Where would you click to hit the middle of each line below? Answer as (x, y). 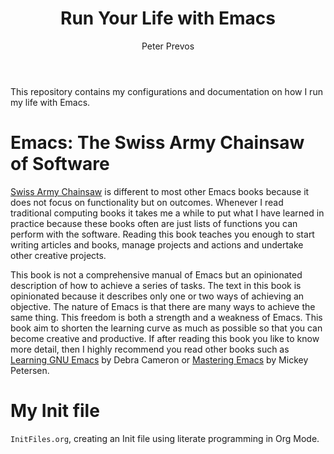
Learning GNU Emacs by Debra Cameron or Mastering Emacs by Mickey (159, 359)
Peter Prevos (168, 46)
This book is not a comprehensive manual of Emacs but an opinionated (156, 274)
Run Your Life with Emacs (168, 18)
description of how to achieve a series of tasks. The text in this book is (156, 285)
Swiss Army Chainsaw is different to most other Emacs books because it (160, 191)
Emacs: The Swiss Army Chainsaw (157, 143)
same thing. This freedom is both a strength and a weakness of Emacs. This (166, 317)
